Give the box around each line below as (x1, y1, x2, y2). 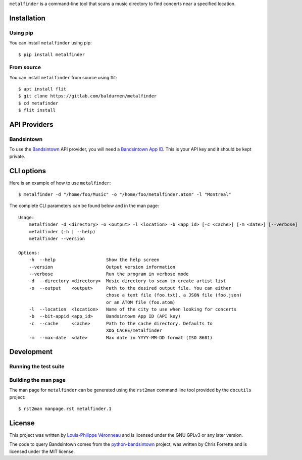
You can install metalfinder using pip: (9, 40, 92, 46)
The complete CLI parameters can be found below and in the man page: (9, 202, 159, 209)
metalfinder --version (28, 236, 85, 242)
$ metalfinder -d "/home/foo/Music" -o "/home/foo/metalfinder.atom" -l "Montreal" (18, 192, 232, 197)
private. (9, 153, 25, 159)
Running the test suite (9, 363, 65, 370)
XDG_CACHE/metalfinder (106, 328, 163, 333)
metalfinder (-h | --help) (28, 229, 96, 234)
